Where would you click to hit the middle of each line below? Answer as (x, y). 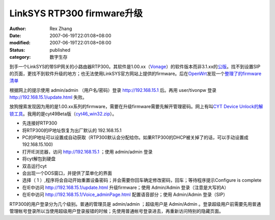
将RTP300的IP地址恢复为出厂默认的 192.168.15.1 (72, 130)
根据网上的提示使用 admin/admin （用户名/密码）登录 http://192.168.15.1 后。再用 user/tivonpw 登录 (113, 90)
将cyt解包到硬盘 (39, 159)
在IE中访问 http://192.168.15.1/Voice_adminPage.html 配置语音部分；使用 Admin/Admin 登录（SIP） (125, 194)
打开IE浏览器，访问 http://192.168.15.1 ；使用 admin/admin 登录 (87, 152)
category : (20, 57)
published (60, 50)
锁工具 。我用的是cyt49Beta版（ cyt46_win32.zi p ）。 (63, 114)
